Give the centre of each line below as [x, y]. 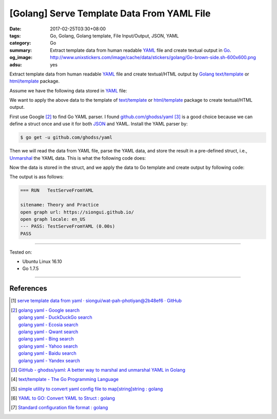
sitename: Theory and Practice [60, 205]
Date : [15, 29]
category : [20, 43]
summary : [21, 50]
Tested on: [21, 252]
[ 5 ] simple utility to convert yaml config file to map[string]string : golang [87, 389]
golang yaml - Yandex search [49, 360]
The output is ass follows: [37, 177]
